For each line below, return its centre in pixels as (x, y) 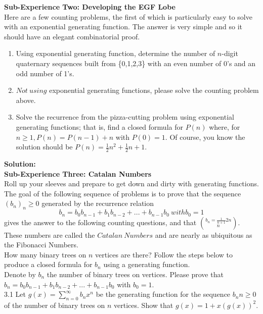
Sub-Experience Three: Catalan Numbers (78, 173)
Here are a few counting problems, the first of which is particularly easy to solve (128, 16)
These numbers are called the (50, 234)
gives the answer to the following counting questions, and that (100, 222)
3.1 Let (15, 294)
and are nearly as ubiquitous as (204, 234)
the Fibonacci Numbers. (41, 245)
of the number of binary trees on (55, 305)
